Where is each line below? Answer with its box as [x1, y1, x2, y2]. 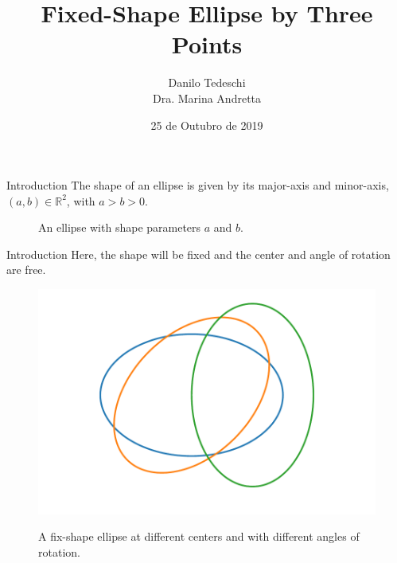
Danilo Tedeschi [168, 74, 246, 91]
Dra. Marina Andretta [152, 89, 262, 106]
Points [171, 28, 243, 61]
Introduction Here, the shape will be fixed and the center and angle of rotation [6, 245, 391, 262]
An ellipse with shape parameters [38, 219, 201, 236]
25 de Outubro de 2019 [150, 116, 263, 133]
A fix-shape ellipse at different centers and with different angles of [38, 528, 360, 545]
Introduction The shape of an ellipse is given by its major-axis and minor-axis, [6, 177, 389, 194]
